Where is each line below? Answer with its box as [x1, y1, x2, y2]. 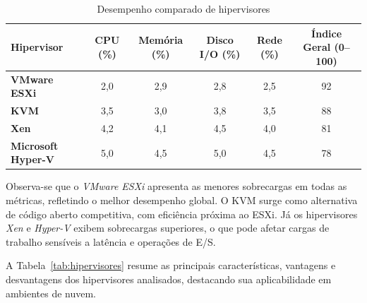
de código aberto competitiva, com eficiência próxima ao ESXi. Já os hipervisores [6, 206, 358, 221]
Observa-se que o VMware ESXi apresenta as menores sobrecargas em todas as [6, 179, 347, 194]
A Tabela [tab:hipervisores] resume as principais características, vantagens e [6, 258, 336, 273]
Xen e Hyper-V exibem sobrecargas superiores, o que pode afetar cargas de [6, 220, 330, 235]
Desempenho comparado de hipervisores [97, 1, 270, 16]
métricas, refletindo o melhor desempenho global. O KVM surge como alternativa [6, 193, 358, 208]
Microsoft [11, 138, 59, 153]
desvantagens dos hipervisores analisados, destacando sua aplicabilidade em [6, 272, 332, 286]
